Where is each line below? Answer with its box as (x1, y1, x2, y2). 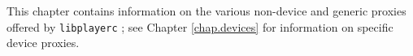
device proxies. (7, 34, 80, 51)
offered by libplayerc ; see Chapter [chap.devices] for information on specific (7, 18, 393, 35)
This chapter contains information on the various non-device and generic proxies (7, 2, 406, 19)
